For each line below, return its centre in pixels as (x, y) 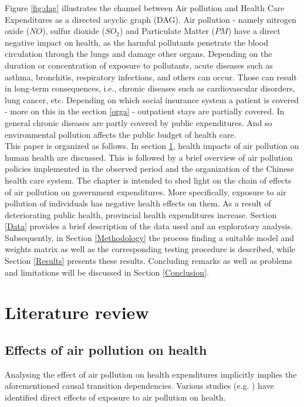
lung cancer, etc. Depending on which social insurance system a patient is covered (152, 99)
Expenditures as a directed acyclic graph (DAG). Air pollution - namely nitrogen (151, 19)
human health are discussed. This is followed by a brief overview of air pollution (149, 157)
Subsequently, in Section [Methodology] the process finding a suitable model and (150, 237)
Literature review (77, 312)
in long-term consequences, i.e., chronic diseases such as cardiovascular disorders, (150, 88)
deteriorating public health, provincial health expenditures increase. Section (141, 214)
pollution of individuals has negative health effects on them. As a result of (138, 203)
